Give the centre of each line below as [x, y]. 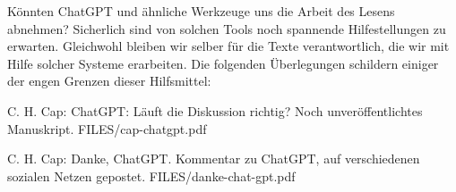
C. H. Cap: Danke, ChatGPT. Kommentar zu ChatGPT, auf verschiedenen [214, 159]
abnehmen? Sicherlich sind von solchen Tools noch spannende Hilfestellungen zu [227, 28]
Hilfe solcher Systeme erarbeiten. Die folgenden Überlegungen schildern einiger [223, 63]
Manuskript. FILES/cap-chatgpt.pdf [107, 128]
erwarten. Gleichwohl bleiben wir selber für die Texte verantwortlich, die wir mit [228, 46]
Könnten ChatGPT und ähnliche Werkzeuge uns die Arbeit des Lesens [201, 11]
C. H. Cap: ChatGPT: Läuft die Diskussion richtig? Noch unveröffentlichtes [215, 110]
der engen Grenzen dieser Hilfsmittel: [109, 81]
